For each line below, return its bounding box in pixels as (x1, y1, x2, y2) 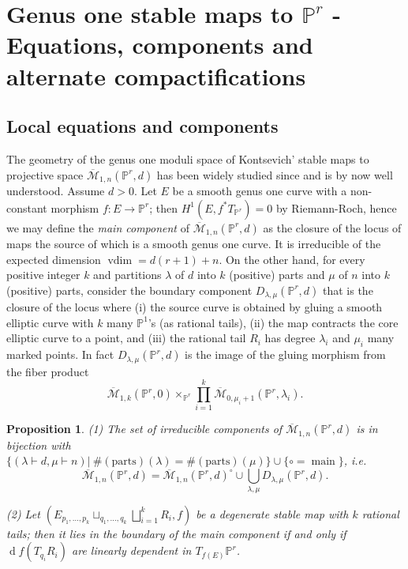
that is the (322, 281, 373, 298)
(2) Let (6, 505, 40, 522)
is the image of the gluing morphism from (185, 346, 386, 363)
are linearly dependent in (72, 542, 192, 559)
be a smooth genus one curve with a (172, 183, 347, 198)
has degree (264, 330, 316, 346)
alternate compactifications (6, 59, 306, 92)
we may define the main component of (6, 219, 189, 236)
